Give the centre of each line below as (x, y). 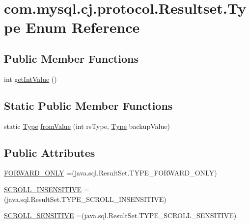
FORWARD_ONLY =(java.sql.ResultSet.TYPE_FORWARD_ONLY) (111, 173)
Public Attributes (50, 152)
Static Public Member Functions (88, 105)
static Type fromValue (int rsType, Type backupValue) (87, 126)
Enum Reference (83, 27)
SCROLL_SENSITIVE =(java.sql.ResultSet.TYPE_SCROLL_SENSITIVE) (120, 215)
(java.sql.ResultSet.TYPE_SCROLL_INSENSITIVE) (85, 199)
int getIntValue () (30, 79)
